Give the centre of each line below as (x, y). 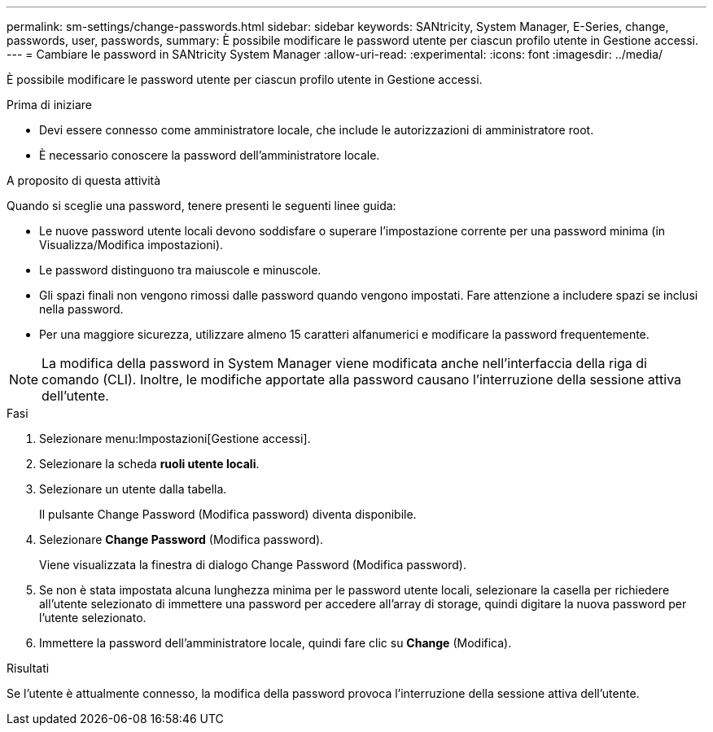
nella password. (81, 309)
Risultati (28, 668)
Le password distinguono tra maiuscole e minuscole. (180, 270)
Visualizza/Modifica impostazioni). (131, 245)
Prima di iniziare (49, 105)
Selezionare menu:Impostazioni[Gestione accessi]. (175, 438)
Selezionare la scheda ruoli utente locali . (149, 464)
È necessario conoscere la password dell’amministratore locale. (210, 155)
